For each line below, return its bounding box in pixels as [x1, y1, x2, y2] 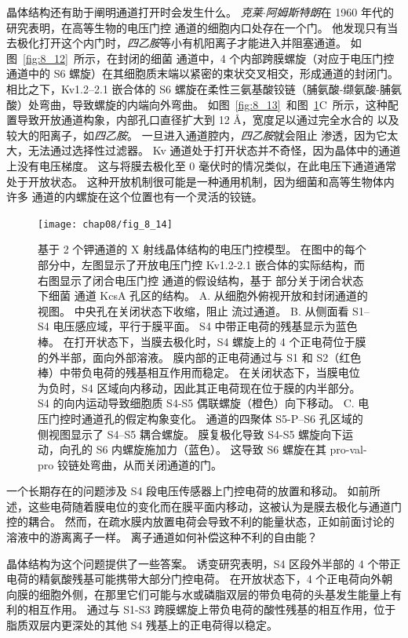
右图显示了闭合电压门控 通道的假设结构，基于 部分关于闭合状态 [38, 272, 364, 288]
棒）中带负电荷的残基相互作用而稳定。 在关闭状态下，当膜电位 [38, 364, 360, 381]
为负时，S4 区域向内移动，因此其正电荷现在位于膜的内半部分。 [38, 379, 361, 396]
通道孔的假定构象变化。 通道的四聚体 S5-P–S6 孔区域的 [81, 410, 363, 426]
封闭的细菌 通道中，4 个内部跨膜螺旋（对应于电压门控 [117, 49, 395, 66]
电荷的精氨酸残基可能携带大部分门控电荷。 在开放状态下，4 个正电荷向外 [6, 571, 382, 587]
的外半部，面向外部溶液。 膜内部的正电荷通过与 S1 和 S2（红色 [38, 348, 362, 365]
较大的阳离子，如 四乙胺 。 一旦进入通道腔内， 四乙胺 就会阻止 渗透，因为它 [6, 126, 388, 143]
